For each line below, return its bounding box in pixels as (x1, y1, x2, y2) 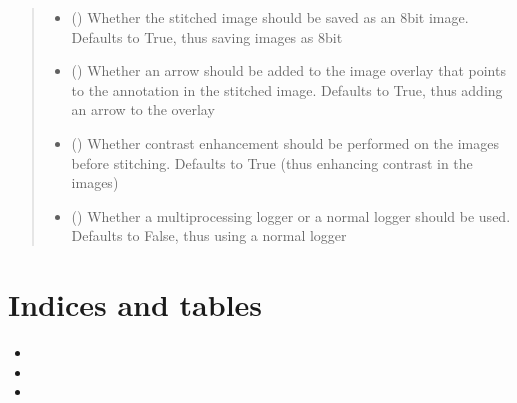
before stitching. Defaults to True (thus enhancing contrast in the (71, 152, 473, 173)
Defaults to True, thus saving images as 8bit (71, 26, 343, 47)
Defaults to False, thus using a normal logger (71, 225, 347, 246)
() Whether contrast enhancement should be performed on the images (71, 132, 499, 153)
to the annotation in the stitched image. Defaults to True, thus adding (71, 79, 503, 100)
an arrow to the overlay (71, 99, 215, 120)
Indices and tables (8, 284, 263, 325)
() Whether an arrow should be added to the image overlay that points (71, 60, 506, 81)
